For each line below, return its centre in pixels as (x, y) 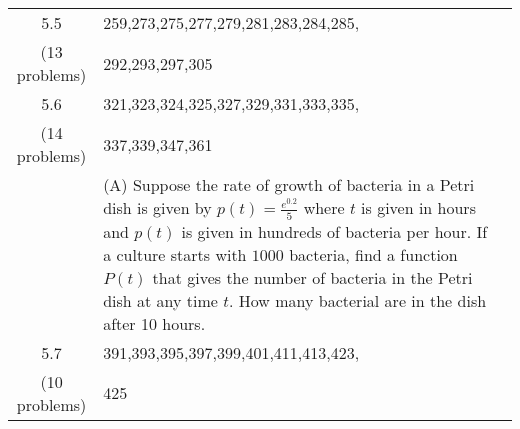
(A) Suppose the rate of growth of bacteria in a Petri (289, 184)
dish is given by (157, 207)
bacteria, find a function (373, 254)
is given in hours (418, 207)
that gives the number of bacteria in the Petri (312, 277)
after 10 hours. (154, 323)
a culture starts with (175, 254)
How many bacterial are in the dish (362, 300)
